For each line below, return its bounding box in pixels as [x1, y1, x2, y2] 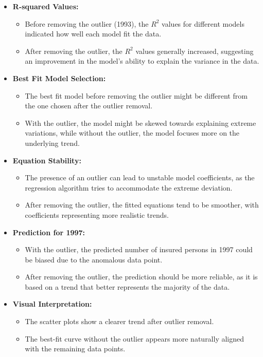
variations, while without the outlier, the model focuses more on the [25, 127, 240, 138]
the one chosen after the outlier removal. [25, 100, 153, 111]
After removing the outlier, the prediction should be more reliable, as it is [25, 271, 258, 282]
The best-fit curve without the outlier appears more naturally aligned [25, 333, 244, 344]
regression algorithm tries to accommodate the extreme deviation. [25, 182, 233, 193]
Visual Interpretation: [12, 298, 92, 309]
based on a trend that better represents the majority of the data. [25, 281, 230, 292]
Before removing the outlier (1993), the [25, 18, 149, 29]
